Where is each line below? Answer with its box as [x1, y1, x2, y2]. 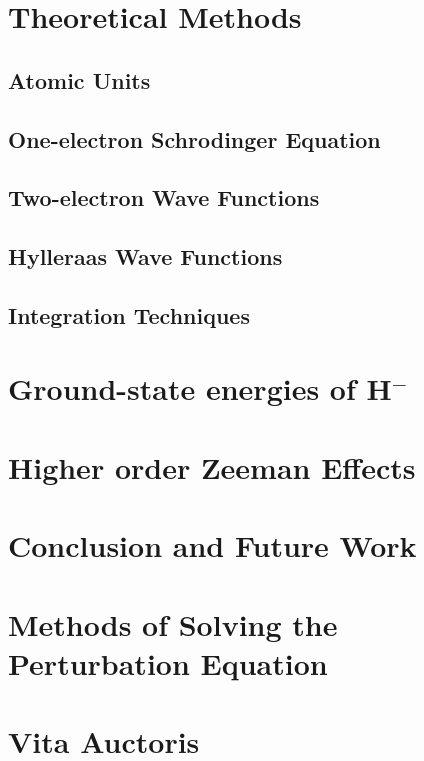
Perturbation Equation [8, 642, 328, 683]
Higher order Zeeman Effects [8, 446, 416, 487]
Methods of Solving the [8, 603, 338, 644]
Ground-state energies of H [8, 368, 392, 409]
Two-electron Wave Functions [8, 182, 320, 213]
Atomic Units [8, 64, 151, 95]
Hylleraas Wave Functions [8, 241, 283, 272]
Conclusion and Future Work [8, 525, 417, 566]
